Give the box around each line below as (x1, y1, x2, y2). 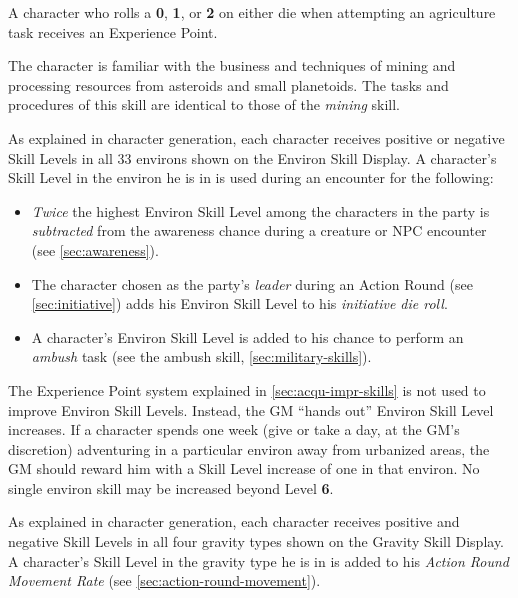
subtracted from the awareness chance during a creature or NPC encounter (31, 220, 487, 241)
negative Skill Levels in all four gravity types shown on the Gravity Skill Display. (8, 531, 505, 552)
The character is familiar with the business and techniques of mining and (8, 55, 456, 76)
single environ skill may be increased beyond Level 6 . (8, 477, 334, 498)
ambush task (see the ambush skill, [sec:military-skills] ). (31, 346, 372, 367)
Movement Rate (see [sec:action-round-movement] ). (8, 570, 321, 591)
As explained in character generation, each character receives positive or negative (8, 127, 505, 148)
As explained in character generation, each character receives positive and (8, 511, 460, 532)
